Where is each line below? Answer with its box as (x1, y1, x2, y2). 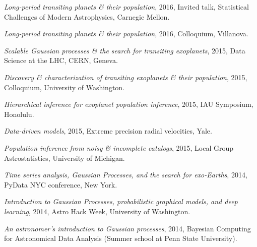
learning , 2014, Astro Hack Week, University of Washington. (4, 206, 190, 216)
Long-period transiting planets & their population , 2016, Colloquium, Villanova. (4, 28, 248, 39)
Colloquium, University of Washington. (4, 82, 125, 92)
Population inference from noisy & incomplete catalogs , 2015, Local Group (4, 142, 234, 153)
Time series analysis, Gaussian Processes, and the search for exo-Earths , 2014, (4, 169, 247, 180)
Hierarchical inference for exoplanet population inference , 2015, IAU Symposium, (4, 99, 253, 109)
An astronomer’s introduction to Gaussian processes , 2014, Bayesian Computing (4, 223, 251, 233)
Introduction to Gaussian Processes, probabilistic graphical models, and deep (4, 196, 238, 207)
